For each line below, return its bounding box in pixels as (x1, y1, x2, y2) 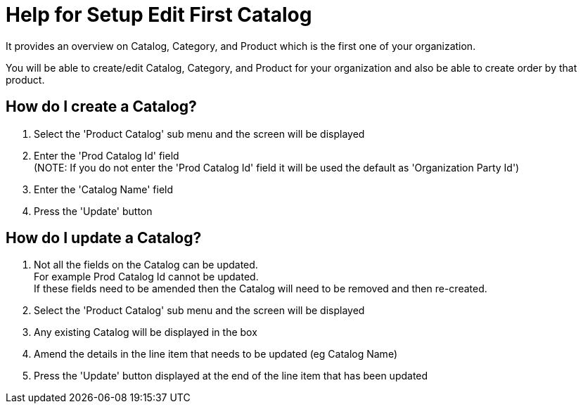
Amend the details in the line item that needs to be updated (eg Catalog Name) (34, 348, 397, 361)
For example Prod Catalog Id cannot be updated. (34, 271, 259, 283)
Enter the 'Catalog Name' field (34, 183, 174, 195)
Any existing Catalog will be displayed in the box (34, 326, 257, 339)
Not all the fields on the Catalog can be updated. (34, 259, 258, 271)
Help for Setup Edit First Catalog (6, 3, 312, 27)
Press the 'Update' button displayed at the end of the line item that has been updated (34, 370, 428, 382)
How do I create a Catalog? (6, 98, 197, 116)
